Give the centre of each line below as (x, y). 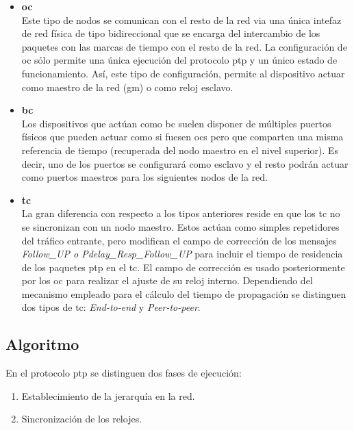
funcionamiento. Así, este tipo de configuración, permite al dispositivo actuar (183, 73)
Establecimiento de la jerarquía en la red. (108, 395)
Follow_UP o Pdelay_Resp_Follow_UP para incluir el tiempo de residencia (182, 254)
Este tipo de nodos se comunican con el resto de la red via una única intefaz (181, 20)
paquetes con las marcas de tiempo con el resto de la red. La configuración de (184, 46)
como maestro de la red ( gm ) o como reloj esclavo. (127, 87)
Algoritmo (42, 344)
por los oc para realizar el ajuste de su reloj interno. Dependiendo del (167, 280)
